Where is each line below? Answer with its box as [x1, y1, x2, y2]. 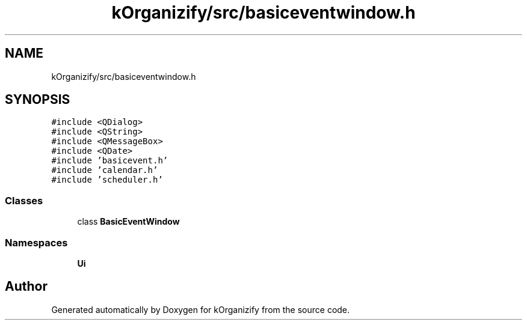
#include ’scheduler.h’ [51, 175, 163, 185]
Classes [5, 194, 43, 207]
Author [5, 279, 48, 294]
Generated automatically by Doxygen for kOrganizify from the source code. [51, 304, 350, 315]
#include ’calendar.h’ [51, 165, 158, 175]
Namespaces [5, 236, 68, 249]
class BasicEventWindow [77, 216, 180, 227]
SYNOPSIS [5, 92, 70, 108]
